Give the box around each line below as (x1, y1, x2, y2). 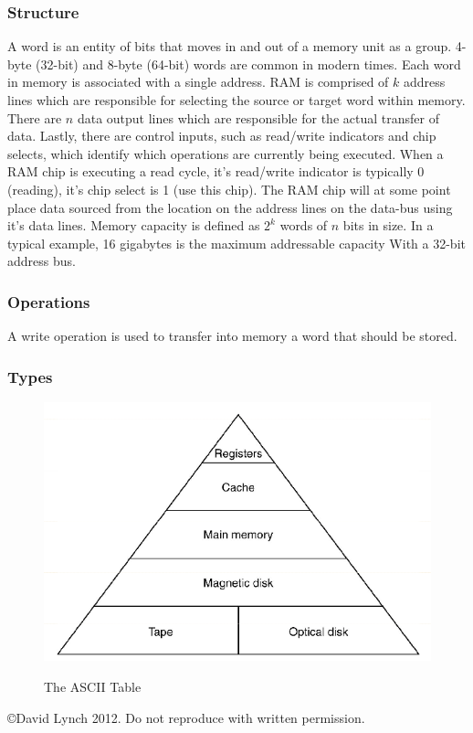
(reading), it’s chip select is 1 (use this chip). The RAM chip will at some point (7, 179, 451, 198)
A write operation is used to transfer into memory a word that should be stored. (7, 326, 457, 345)
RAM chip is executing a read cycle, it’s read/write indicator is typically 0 (7, 162, 425, 181)
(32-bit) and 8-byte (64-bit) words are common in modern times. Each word (36, 54, 461, 73)
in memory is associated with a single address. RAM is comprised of (7, 72, 389, 91)
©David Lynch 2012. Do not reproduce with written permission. (7, 707, 365, 727)
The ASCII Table (44, 676, 142, 696)
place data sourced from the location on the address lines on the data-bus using (7, 197, 453, 217)
